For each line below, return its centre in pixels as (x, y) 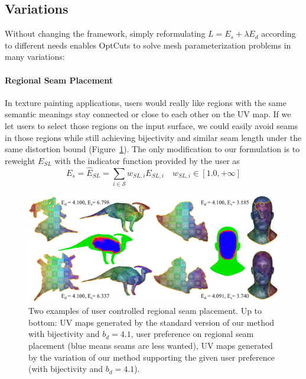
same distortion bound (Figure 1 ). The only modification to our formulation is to (152, 149)
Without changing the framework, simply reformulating (105, 33)
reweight (20, 160)
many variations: (35, 57)
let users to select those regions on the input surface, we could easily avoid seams (152, 125)
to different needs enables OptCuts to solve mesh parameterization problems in (148, 45)
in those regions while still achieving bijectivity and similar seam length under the (153, 137)
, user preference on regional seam (192, 334)
